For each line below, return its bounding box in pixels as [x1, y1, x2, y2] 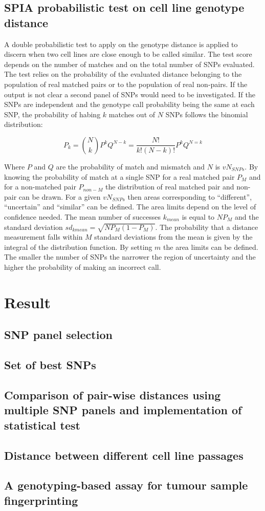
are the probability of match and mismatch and [56, 161, 205, 172]
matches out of [108, 109, 156, 119]
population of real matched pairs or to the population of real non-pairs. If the [4, 78, 248, 89]
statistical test [4, 417, 80, 433]
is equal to [182, 211, 215, 222]
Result [4, 291, 51, 312]
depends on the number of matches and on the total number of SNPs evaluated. [4, 58, 255, 69]
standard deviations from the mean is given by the [94, 231, 253, 242]
